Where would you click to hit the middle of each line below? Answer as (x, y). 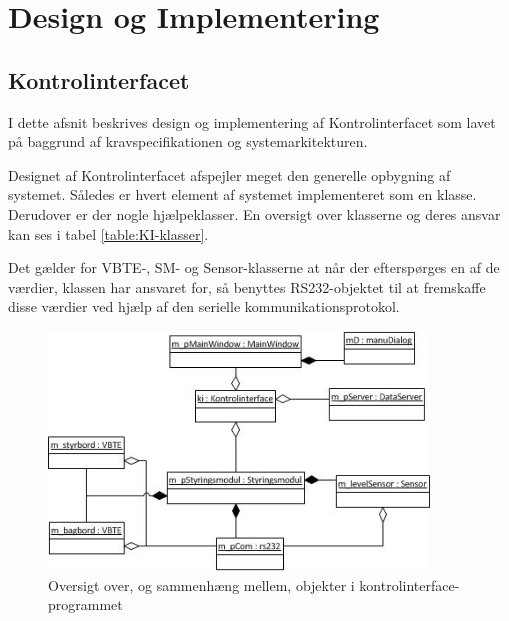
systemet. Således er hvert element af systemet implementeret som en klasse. (242, 194)
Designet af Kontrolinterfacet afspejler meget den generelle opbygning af (229, 174)
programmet (85, 604)
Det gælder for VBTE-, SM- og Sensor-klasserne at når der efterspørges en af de (254, 267)
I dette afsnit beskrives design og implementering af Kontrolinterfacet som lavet (252, 121)
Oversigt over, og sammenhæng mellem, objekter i (201, 584)
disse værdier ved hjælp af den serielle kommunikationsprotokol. (204, 306)
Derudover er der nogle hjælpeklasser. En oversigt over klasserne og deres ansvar (254, 213)
